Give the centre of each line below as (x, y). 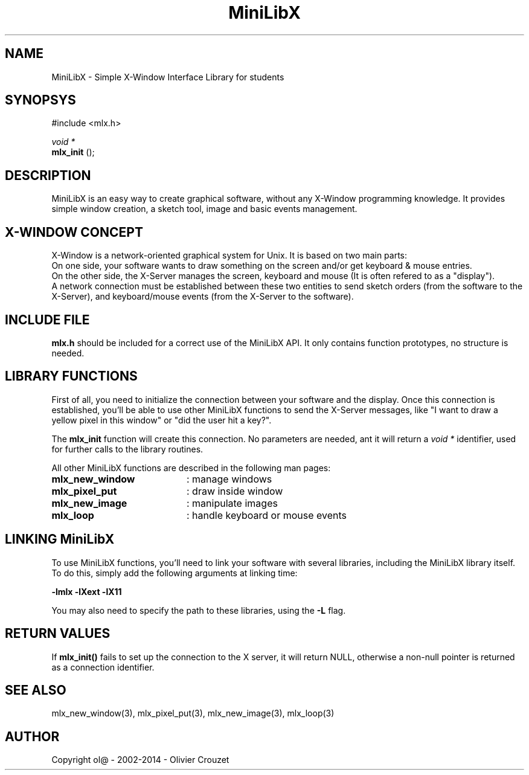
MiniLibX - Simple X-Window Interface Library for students (168, 77)
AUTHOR (32, 736)
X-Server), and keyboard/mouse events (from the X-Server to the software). (203, 297)
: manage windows (229, 479)
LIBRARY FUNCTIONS (71, 376)
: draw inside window (235, 491)
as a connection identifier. (103, 667)
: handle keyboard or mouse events (267, 515)
